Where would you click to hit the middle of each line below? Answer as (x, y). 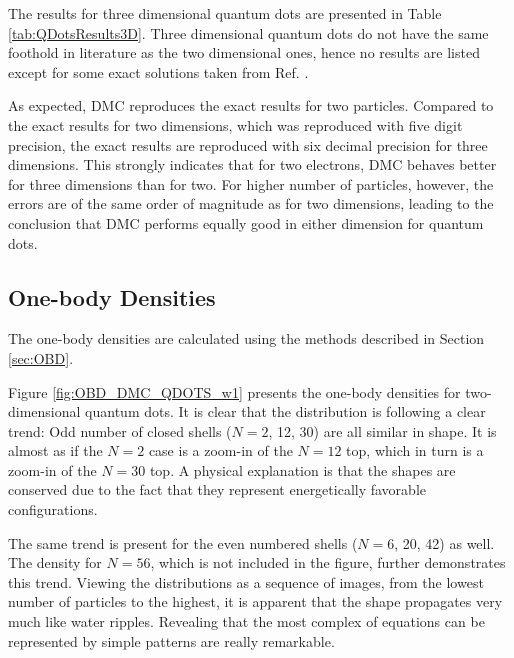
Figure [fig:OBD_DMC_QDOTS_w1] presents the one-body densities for (234, 391)
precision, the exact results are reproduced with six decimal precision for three (248, 144)
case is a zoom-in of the (220, 450)
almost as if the (55, 450)
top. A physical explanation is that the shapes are (302, 469)
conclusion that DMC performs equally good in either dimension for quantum (246, 222)
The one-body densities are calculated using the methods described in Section (246, 338)
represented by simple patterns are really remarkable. (171, 640)
